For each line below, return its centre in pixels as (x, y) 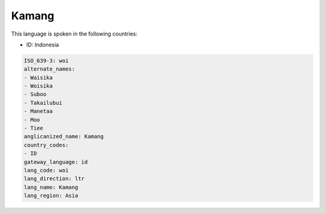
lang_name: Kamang (51, 187)
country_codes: (46, 145)
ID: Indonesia (43, 45)
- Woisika (38, 86)
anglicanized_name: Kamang (64, 137)
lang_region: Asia (51, 196)
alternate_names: (50, 69)
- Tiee (34, 128)
